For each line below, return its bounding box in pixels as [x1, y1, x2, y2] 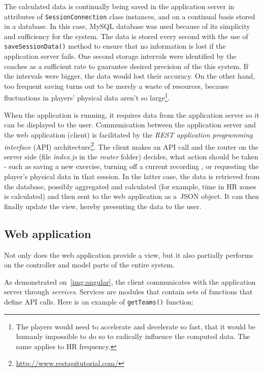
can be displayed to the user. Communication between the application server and [4, 119, 256, 130]
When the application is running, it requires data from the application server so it [4, 109, 259, 120]
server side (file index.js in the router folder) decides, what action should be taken [4, 151, 258, 161]
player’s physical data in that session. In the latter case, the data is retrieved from [4, 171, 260, 181]
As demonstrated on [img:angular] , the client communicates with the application [4, 276, 256, 287]
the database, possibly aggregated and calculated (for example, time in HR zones [4, 181, 256, 191]
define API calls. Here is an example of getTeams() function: [4, 296, 193, 307]
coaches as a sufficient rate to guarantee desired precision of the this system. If [4, 60, 248, 71]
